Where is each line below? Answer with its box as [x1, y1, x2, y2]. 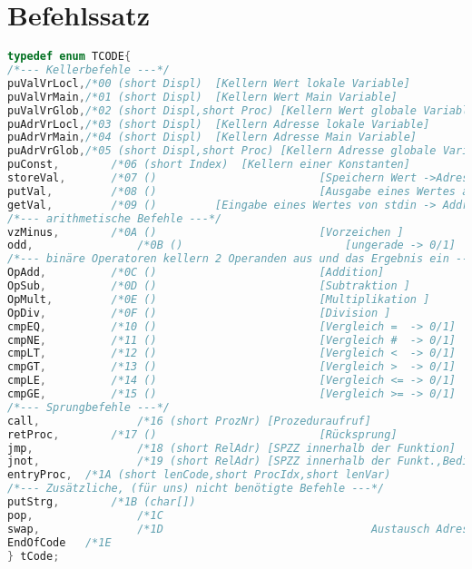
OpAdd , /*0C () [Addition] [7, 266, 385, 280]
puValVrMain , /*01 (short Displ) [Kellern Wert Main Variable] [7, 90, 398, 103]
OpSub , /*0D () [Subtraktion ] [7, 280, 410, 292]
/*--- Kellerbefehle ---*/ [7, 64, 170, 76]
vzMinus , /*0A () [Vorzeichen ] [7, 225, 404, 239]
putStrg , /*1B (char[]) [7, 495, 196, 508]
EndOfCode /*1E [7, 535, 112, 549]
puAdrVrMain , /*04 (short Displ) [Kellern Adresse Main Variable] [7, 131, 418, 144]
